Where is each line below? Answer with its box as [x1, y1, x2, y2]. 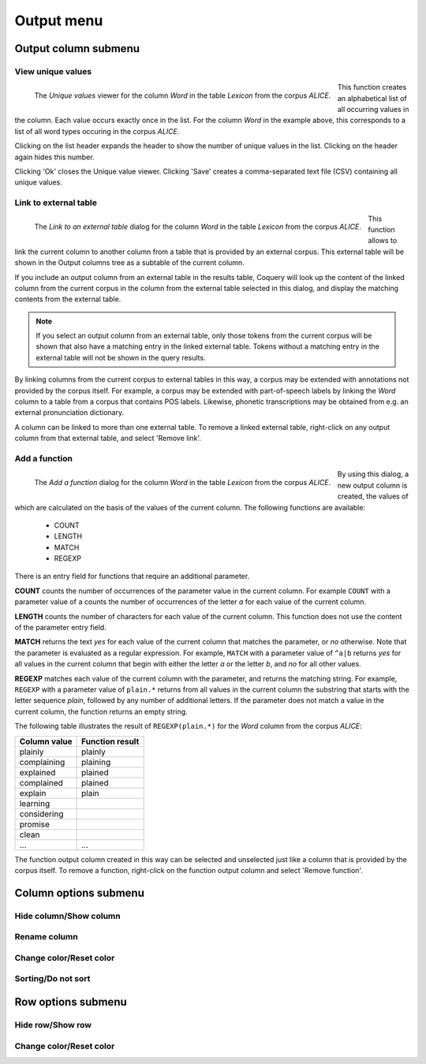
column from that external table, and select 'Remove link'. [14, 434, 201, 443]
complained [19, 777, 63, 788]
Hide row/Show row [14, 1020, 92, 1030]
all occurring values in [337, 105, 409, 114]
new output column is [337, 480, 408, 490]
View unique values [14, 65, 92, 77]
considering [19, 808, 64, 819]
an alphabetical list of [337, 93, 407, 103]
